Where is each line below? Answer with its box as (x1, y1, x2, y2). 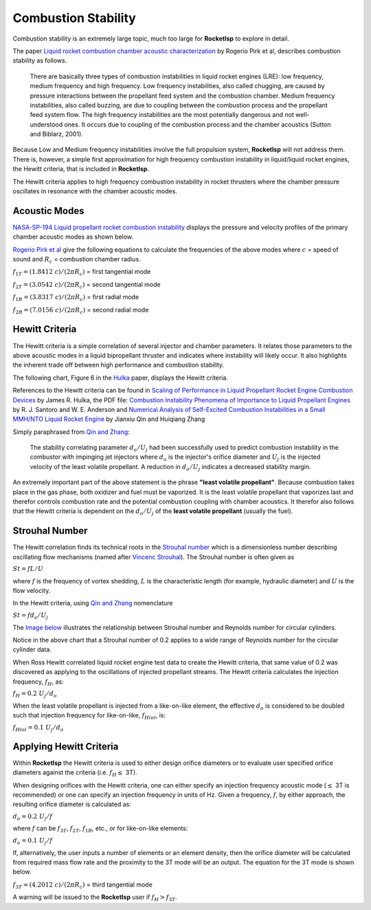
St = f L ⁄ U (12, 565, 44, 573)
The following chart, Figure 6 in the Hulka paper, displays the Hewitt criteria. (12, 373, 228, 382)
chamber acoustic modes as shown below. (12, 232, 134, 241)
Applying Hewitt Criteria (12, 740, 119, 752)
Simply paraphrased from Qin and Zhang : (12, 427, 130, 436)
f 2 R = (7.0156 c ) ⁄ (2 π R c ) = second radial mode (12, 305, 149, 316)
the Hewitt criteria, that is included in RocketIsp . (12, 165, 150, 173)
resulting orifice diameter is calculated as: (12, 800, 132, 808)
